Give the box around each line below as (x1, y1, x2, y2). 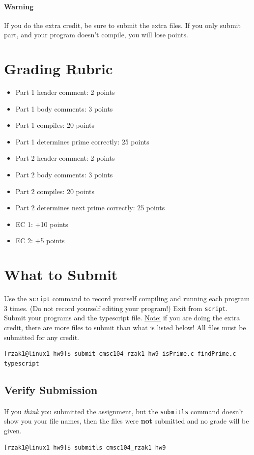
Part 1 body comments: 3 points (15, 103, 113, 114)
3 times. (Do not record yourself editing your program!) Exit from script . (4, 303, 228, 313)
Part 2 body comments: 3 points (15, 170, 113, 180)
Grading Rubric (4, 58, 113, 79)
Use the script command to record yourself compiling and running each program (4, 293, 250, 304)
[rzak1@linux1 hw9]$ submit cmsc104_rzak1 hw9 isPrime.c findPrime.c (4, 350, 236, 358)
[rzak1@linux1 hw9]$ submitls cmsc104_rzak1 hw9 (4, 444, 166, 451)
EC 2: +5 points (15, 235, 65, 246)
